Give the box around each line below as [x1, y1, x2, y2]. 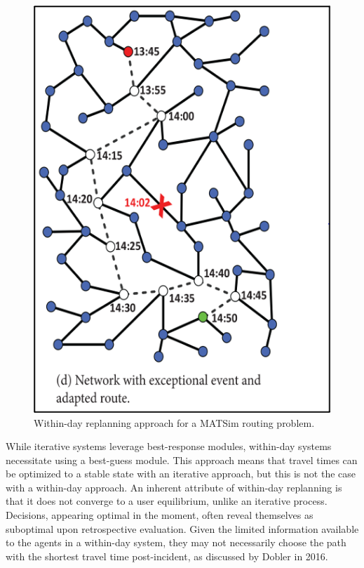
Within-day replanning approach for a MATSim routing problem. [34, 415, 315, 430]
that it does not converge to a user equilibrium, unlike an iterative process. [6, 494, 328, 508]
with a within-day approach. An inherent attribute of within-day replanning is [6, 480, 342, 494]
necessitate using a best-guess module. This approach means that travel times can [6, 452, 358, 467]
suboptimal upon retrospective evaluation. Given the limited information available [6, 521, 359, 536]
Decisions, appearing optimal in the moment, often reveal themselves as [6, 508, 314, 522]
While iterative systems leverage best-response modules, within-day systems [6, 439, 332, 454]
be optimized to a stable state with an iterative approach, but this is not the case [6, 466, 356, 481]
